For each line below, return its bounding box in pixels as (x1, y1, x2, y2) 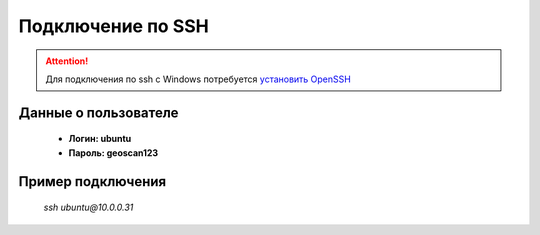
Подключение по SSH (18, 15, 209, 37)
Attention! (45, 55, 89, 67)
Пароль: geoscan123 (68, 146, 159, 159)
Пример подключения (18, 173, 167, 190)
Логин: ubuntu (68, 133, 132, 145)
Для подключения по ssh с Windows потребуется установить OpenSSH (45, 73, 352, 85)
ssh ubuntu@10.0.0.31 (43, 201, 134, 214)
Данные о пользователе (18, 104, 179, 121)
